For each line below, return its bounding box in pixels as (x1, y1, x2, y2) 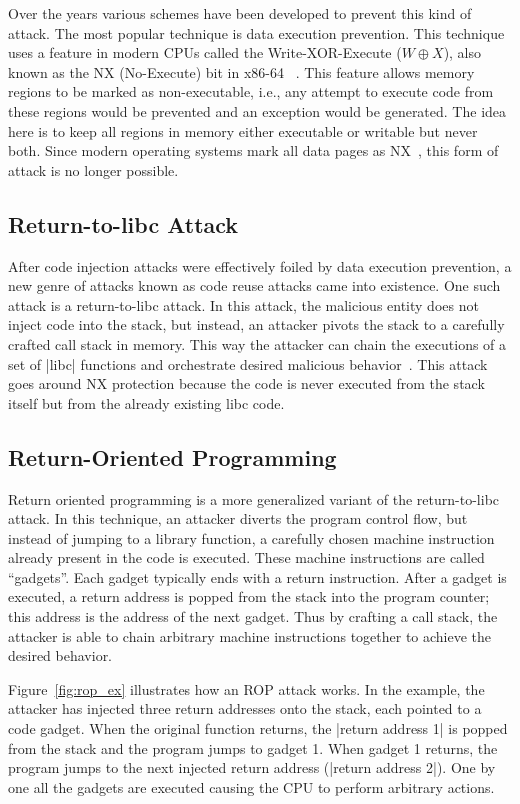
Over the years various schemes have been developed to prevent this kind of (8, 3, 472, 23)
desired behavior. (8, 645, 113, 666)
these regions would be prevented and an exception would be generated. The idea (8, 100, 507, 121)
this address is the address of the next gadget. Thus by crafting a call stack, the (8, 606, 498, 627)
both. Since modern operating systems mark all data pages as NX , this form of (8, 140, 499, 161)
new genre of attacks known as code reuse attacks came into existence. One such (8, 275, 501, 296)
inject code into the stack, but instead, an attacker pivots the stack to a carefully (8, 314, 505, 335)
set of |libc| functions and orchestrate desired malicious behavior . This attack (8, 353, 488, 374)
